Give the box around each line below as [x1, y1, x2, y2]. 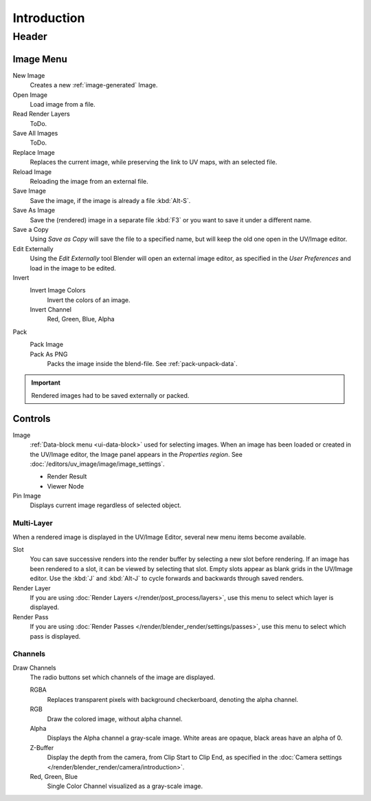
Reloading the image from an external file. [30, 178, 149, 186]
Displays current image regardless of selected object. [30, 501, 182, 509]
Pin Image [12, 492, 41, 500]
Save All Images [12, 129, 58, 138]
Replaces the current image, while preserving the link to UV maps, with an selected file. [30, 158, 278, 167]
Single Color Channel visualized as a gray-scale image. [47, 782, 203, 791]
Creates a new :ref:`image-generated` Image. [30, 81, 158, 89]
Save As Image [12, 206, 55, 215]
